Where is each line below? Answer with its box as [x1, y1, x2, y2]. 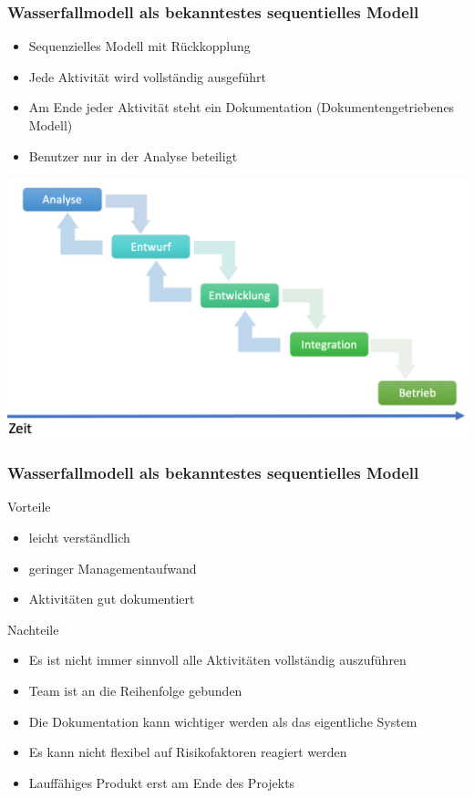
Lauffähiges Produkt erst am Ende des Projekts [28, 772, 295, 792]
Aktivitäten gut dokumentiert [28, 589, 195, 608]
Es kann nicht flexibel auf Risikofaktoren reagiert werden [28, 742, 347, 762]
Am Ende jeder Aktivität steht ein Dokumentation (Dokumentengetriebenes [28, 98, 455, 117]
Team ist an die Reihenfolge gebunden [28, 681, 242, 700]
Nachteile [7, 619, 59, 638]
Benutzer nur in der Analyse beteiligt [28, 146, 238, 165]
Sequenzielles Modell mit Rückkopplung [28, 36, 251, 56]
